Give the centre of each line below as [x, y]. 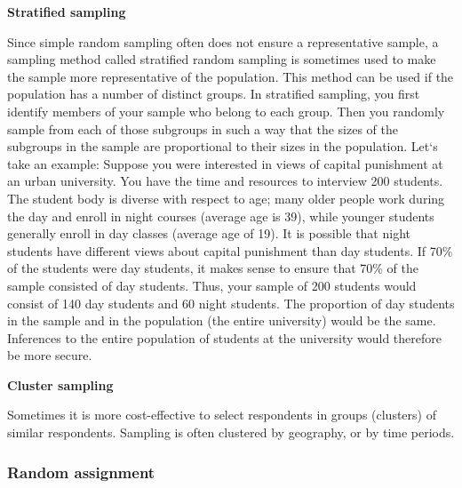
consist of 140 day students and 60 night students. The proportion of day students [231, 303]
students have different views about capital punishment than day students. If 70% [230, 250]
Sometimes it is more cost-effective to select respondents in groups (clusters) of [222, 415]
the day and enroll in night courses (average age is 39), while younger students [221, 216]
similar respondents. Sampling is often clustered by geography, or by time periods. [231, 432]
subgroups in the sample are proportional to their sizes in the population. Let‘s [223, 146]
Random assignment [81, 472]
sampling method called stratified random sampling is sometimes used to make [222, 59]
